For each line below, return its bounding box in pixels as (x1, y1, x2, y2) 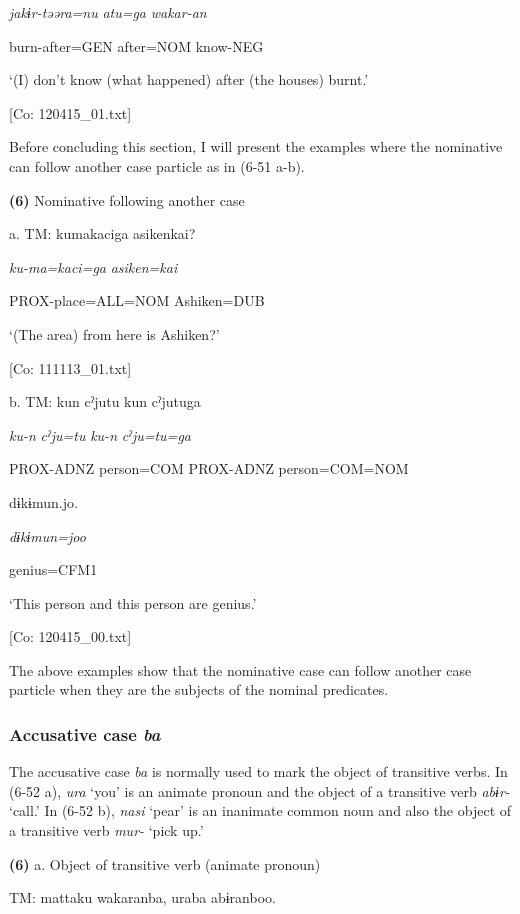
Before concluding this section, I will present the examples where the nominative (9, 136, 503, 157)
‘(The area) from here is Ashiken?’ (9, 323, 220, 344)
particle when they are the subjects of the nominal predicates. (9, 679, 389, 700)
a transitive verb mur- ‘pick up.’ (9, 820, 204, 841)
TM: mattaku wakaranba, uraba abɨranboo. (9, 887, 276, 908)
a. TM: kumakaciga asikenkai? (9, 223, 196, 244)
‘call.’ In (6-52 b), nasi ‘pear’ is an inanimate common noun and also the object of (9, 800, 512, 821)
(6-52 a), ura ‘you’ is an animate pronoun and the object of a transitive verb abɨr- (9, 780, 510, 801)
